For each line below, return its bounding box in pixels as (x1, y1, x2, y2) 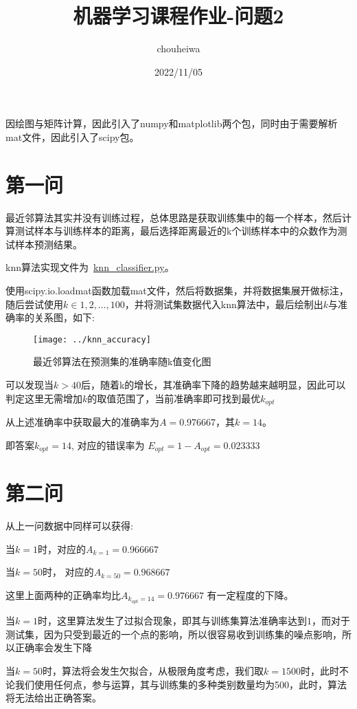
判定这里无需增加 (5, 391, 82, 405)
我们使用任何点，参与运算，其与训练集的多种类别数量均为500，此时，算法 (14, 677, 347, 691)
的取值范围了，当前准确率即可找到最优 (87, 391, 261, 405)
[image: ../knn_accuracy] (33, 334, 151, 345)
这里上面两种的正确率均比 (5, 588, 121, 602)
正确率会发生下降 (14, 640, 92, 655)
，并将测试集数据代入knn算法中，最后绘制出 (124, 296, 323, 311)
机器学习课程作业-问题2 (73, 1, 284, 30)
